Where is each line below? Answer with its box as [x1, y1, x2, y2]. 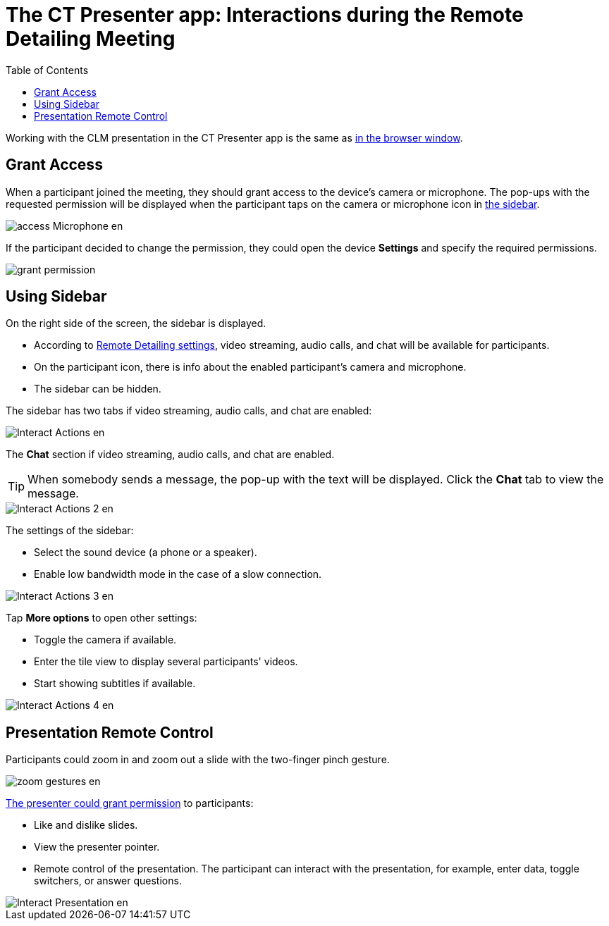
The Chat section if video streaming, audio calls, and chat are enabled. [6, 448, 335, 461]
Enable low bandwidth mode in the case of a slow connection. [34, 568, 322, 581]
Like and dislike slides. [34, 819, 138, 832]
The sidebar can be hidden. [34, 383, 161, 395]
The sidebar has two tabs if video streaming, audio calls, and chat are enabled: [6, 405, 372, 417]
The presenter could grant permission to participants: [6, 797, 254, 810]
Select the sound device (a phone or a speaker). [34, 546, 257, 559]
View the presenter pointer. [34, 841, 160, 853]
